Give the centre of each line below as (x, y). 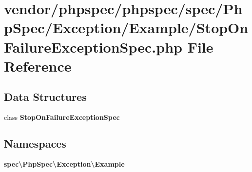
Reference (38, 66)
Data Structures (45, 97)
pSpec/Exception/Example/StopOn (126, 28)
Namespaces (35, 143)
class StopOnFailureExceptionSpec (62, 117)
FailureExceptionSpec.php (93, 47)
